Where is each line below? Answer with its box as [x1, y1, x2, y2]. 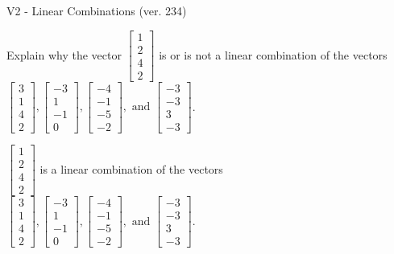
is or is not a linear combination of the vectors [159, 46, 388, 63]
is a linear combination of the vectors [39, 160, 223, 177]
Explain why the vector [6, 46, 122, 63]
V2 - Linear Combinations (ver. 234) [6, 2, 187, 18]
